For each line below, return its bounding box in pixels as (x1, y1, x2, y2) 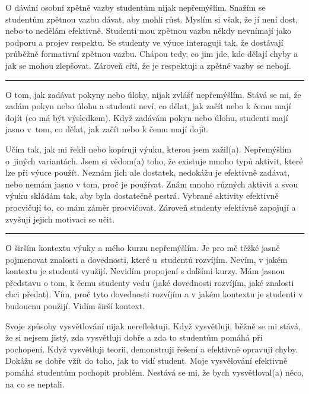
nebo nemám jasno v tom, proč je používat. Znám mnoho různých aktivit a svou (5, 177, 298, 190)
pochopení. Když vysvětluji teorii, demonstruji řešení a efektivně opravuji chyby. (5, 342, 298, 355)
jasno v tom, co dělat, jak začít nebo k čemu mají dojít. (5, 123, 209, 135)
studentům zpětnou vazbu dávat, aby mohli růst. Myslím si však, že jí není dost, (5, 12, 298, 25)
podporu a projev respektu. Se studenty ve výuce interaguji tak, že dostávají (5, 36, 283, 48)
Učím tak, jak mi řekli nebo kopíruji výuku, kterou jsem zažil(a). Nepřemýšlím (5, 142, 292, 155)
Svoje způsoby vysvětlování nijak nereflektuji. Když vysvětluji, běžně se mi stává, (5, 319, 301, 332)
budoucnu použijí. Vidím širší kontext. (5, 300, 145, 312)
